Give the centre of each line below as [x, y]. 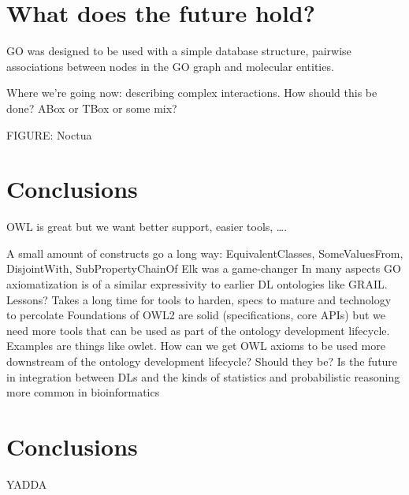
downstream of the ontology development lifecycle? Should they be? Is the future [202, 361]
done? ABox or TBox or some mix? [92, 108]
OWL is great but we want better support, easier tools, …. [147, 227]
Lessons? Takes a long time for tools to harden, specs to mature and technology [199, 299]
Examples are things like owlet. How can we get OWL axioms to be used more [196, 346]
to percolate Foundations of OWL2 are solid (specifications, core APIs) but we [196, 315]
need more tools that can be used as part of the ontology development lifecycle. [198, 330]
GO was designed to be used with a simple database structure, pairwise [179, 51]
